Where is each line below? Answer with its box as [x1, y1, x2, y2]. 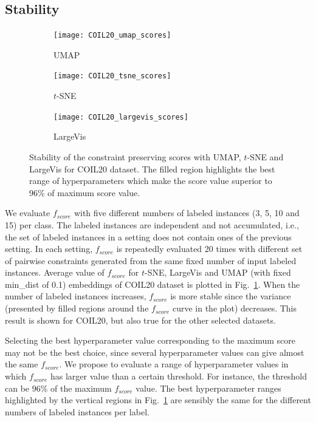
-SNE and [247, 150, 284, 163]
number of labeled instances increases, [5, 290, 146, 302]
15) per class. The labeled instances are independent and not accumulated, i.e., [5, 218, 299, 231]
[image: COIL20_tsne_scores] [53, 72, 171, 81]
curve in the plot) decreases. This [172, 302, 297, 315]
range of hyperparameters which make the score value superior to [29, 174, 272, 187]
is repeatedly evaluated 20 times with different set [116, 242, 303, 255]
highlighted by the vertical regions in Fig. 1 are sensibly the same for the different [5, 393, 311, 406]
